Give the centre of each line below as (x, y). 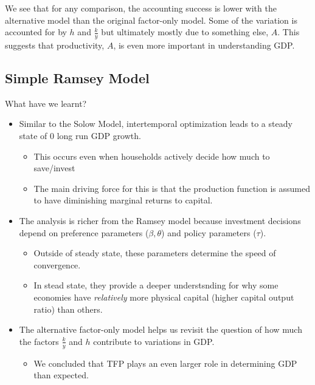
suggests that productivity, (55, 45)
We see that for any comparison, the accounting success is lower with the (141, 8)
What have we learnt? (46, 103)
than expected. (61, 375)
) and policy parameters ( (209, 232)
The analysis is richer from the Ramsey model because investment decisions (160, 220)
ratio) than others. (68, 309)
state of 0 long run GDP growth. (80, 135)
